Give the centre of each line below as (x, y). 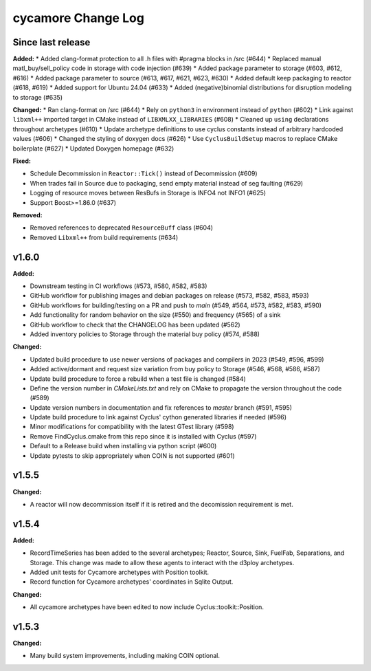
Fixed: (22, 161)
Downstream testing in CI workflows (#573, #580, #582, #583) (119, 286)
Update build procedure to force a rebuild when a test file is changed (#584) (138, 379)
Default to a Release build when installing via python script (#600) (123, 446)
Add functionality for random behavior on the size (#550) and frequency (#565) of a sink (155, 315)
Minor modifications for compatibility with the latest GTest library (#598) (132, 427)
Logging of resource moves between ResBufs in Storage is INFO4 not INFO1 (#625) (148, 193)
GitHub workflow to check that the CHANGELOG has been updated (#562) (135, 324)
